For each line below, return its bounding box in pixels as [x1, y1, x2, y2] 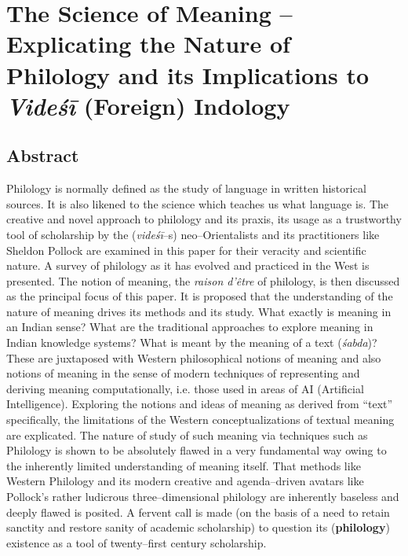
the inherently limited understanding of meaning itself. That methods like [6, 457, 361, 473]
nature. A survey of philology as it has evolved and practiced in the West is [6, 257, 370, 274]
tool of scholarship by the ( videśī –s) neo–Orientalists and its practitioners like [6, 226, 380, 242]
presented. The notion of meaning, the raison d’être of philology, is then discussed [6, 272, 400, 289]
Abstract [6, 143, 79, 168]
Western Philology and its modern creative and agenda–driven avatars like [6, 473, 364, 489]
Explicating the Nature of [6, 28, 290, 60]
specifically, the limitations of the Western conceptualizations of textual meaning [6, 411, 395, 428]
